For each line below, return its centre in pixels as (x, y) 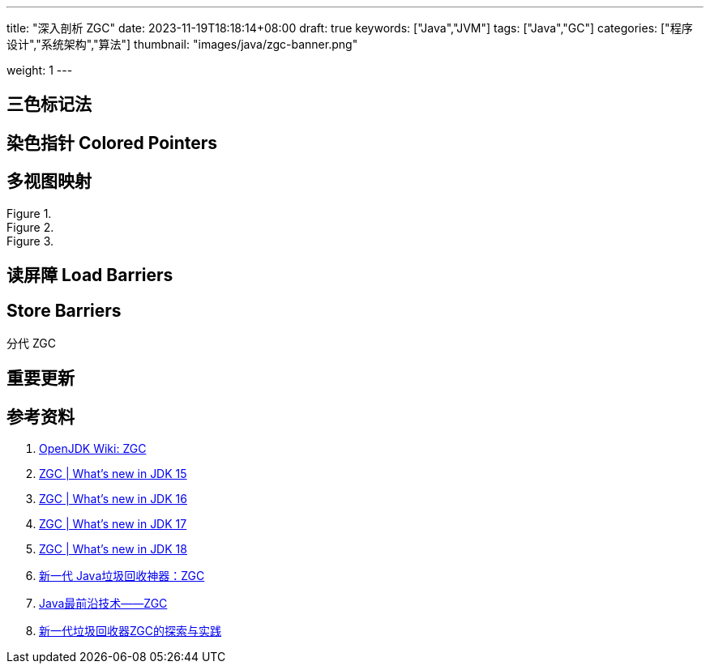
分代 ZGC (31, 343)
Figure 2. (30, 227)
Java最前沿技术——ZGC (103, 604)
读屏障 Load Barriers (90, 275)
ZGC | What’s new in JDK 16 (113, 499)
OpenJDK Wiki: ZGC (93, 449)
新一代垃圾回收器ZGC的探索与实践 (130, 631)
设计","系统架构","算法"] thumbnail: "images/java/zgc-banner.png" (182, 44)
